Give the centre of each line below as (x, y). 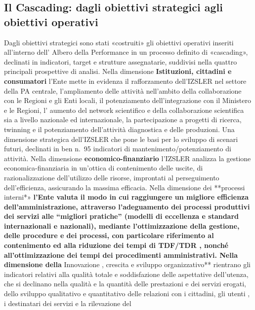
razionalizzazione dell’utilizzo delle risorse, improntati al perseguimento (112, 177)
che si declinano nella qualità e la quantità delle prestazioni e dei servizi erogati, (125, 284)
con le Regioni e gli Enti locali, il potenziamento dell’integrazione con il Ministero (127, 100)
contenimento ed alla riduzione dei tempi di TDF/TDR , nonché (116, 245)
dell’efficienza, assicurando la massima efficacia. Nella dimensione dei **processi (125, 187)
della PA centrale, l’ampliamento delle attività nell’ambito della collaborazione (123, 90)
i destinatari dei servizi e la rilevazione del (68, 303)
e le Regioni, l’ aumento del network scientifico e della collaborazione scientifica (124, 110)
